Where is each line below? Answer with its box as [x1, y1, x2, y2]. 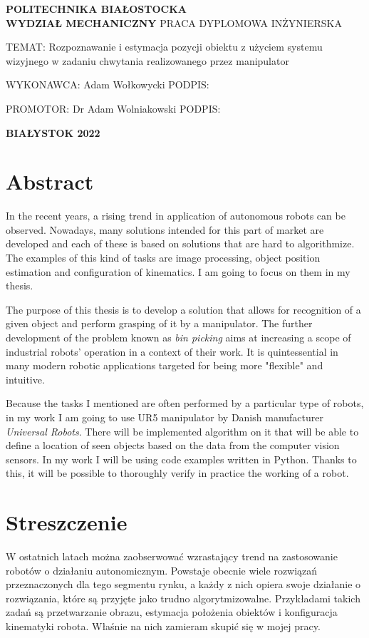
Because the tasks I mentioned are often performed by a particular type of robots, [6, 396, 364, 411]
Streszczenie [6, 508, 128, 537]
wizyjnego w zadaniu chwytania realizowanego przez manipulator [6, 53, 289, 68]
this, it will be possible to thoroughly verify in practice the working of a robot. [6, 465, 349, 480]
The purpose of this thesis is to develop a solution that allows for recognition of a [6, 302, 361, 317]
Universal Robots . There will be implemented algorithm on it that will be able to [6, 423, 359, 438]
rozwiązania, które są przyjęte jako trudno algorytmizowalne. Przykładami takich [6, 590, 360, 605]
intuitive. [6, 371, 45, 386]
